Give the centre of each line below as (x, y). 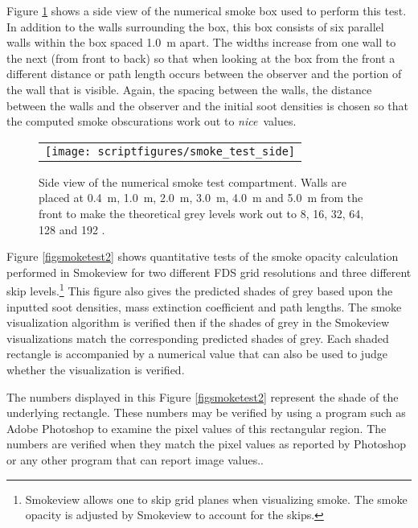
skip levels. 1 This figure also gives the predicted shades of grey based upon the (200, 289)
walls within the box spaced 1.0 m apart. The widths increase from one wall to (201, 42)
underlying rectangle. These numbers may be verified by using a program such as (206, 412)
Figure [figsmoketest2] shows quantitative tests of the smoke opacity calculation (203, 256)
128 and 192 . (72, 229)
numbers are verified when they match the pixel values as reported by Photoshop (206, 444)
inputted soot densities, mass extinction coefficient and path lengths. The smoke (204, 306)
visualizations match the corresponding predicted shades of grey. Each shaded (198, 338)
